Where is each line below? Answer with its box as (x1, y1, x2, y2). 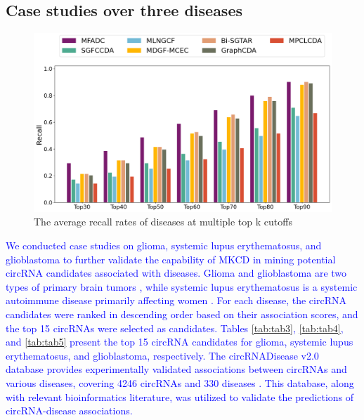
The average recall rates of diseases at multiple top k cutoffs (34, 214, 292, 229)
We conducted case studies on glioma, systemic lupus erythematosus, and (6, 238, 322, 253)
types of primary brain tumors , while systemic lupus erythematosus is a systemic (6, 279, 358, 294)
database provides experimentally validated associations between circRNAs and (6, 362, 347, 376)
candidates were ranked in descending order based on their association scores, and (6, 307, 358, 321)
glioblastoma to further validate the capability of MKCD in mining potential (6, 251, 336, 266)
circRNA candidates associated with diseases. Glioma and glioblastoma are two (6, 265, 347, 280)
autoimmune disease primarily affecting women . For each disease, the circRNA (6, 293, 346, 308)
